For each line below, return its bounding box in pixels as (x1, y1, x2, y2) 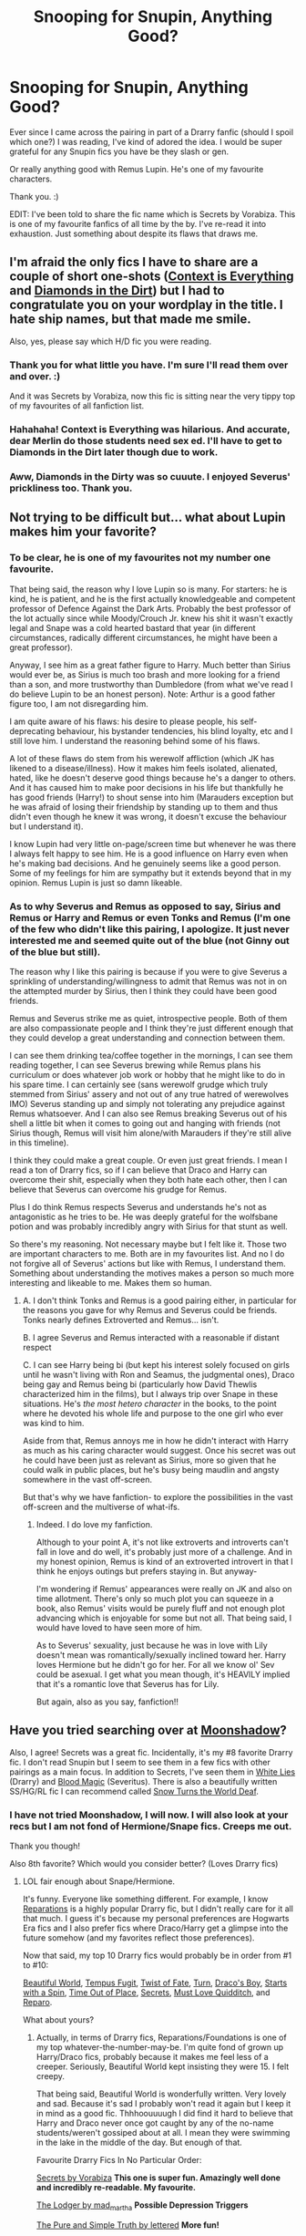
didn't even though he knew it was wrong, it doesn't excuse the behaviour (9, 811, 287, 822)
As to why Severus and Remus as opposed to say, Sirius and (9, 900, 280, 913)
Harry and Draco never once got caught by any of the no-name (36, 2117, 274, 2128)
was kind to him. (22, 1417, 85, 1428)
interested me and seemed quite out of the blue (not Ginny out (9, 934, 290, 947)
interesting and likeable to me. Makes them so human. (9, 1277, 212, 1288)
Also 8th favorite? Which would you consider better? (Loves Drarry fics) (9, 1858, 279, 1869)
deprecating (9, 725, 56, 736)
